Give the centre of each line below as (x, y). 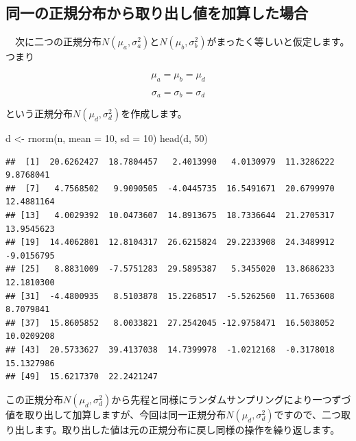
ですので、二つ (307, 414)
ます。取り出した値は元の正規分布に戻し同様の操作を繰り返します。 (187, 429)
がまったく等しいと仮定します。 (278, 41)
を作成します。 (154, 114)
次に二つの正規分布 (58, 41)
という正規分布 (39, 114)
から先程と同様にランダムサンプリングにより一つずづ (231, 399)
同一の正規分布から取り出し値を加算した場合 (157, 13)
